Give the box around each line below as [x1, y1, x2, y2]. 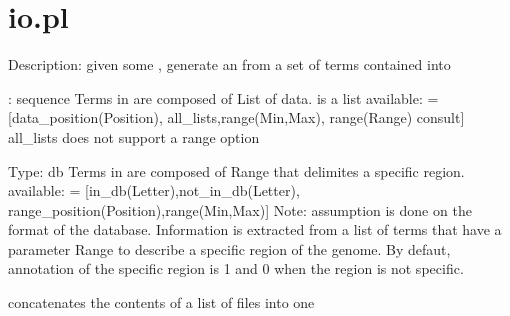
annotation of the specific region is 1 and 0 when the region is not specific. [8, 258, 464, 279]
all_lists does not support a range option [8, 126, 260, 147]
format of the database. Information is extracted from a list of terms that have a [8, 219, 502, 240]
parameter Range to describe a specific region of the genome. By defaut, [8, 238, 451, 259]
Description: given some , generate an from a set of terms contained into [8, 54, 451, 75]
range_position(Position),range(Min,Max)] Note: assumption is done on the [8, 199, 472, 220]
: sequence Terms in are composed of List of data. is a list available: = [8, 87, 439, 108]
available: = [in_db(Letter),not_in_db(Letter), [8, 180, 300, 201]
